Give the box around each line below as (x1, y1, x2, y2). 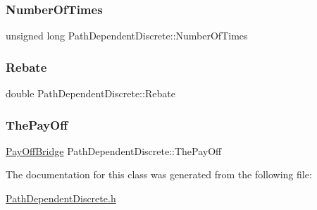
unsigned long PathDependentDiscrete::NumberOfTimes (6, 28, 248, 43)
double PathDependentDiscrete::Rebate (6, 86, 175, 101)
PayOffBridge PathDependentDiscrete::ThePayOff (6, 143, 222, 158)
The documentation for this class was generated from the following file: (6, 167, 312, 182)
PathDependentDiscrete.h (6, 191, 116, 206)
